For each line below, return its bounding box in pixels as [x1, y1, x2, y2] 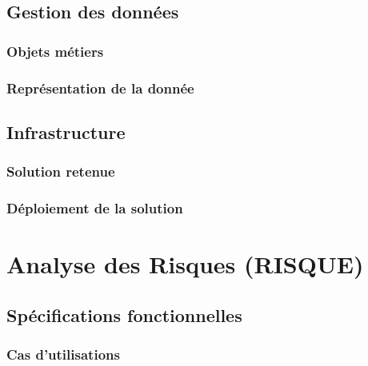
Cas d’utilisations [6, 344, 120, 364]
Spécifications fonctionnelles [6, 302, 242, 327]
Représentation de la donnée [6, 78, 194, 97]
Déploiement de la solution [6, 198, 183, 218]
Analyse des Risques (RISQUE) [6, 248, 364, 280]
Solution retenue [6, 161, 115, 181]
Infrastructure [6, 119, 126, 144]
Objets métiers [6, 41, 104, 61]
